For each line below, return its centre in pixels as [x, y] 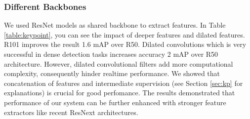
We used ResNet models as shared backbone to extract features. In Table [115, 25]
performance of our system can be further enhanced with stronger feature [115, 102]
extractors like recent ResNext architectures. [71, 112]
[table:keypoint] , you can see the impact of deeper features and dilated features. [125, 34]
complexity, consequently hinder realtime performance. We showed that [112, 73]
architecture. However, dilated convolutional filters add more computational [119, 63]
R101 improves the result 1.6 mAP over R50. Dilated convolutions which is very [125, 44]
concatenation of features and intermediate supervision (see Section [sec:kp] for [124, 83]
